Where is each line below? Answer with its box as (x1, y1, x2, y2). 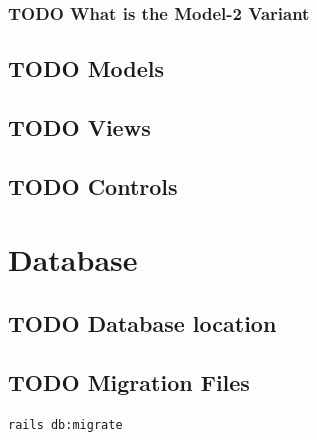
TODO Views (8, 112, 151, 143)
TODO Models (8, 53, 165, 84)
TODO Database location (8, 307, 277, 338)
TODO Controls (8, 170, 178, 201)
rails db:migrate (8, 417, 123, 432)
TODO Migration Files (8, 366, 250, 397)
